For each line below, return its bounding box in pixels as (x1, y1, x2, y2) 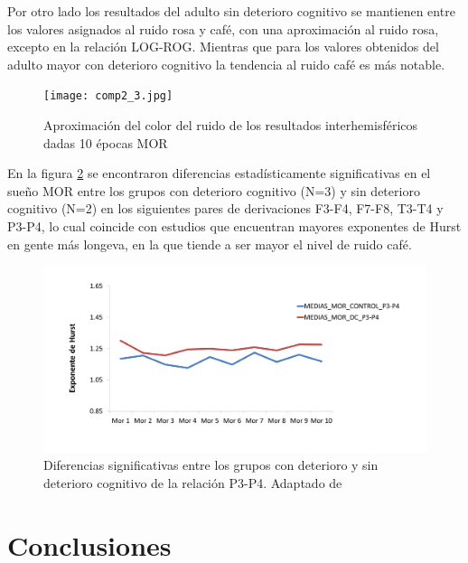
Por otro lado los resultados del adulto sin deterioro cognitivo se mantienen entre (7, 2, 455, 20)
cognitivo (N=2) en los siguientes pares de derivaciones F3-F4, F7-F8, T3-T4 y (7, 199, 444, 218)
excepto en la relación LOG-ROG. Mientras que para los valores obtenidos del (7, 37, 439, 56)
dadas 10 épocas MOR (43, 133, 168, 152)
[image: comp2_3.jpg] (43, 89, 173, 103)
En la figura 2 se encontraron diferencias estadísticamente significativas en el (7, 164, 431, 183)
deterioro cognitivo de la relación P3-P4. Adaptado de (43, 473, 342, 492)
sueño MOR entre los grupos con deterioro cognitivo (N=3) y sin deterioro (7, 181, 420, 200)
